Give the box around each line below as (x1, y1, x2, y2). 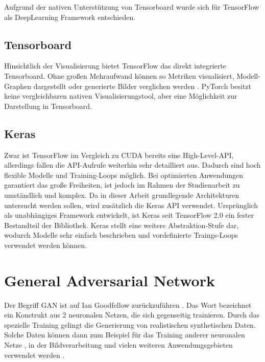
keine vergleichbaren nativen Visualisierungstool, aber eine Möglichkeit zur (4, 90, 237, 101)
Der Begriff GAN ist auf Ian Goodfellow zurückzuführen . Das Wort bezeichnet (4, 299, 252, 310)
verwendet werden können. (4, 239, 87, 250)
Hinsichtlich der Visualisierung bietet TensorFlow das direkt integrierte (4, 60, 226, 71)
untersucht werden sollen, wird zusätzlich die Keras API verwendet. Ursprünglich (4, 199, 258, 210)
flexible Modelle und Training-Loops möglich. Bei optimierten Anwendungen (4, 169, 244, 180)
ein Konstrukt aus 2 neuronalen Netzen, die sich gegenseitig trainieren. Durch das (4, 309, 260, 320)
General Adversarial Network (4, 269, 215, 290)
